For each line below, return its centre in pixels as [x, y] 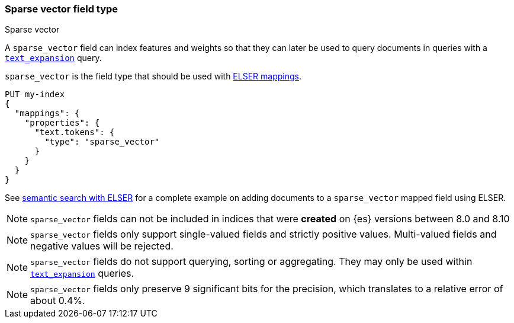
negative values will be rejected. [102, 246]
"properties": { [62, 123]
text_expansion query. [53, 58]
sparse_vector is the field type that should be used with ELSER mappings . [153, 76]
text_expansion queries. [82, 274]
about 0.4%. [58, 301]
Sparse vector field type [62, 9]
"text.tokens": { [75, 132]
